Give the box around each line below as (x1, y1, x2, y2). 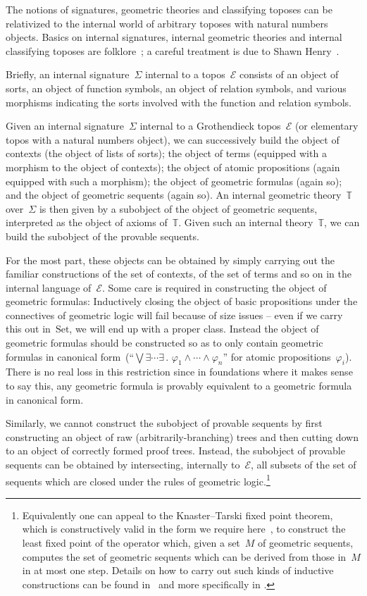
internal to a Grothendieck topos (139, 118, 281, 133)
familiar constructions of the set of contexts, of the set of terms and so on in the (6, 266, 352, 281)
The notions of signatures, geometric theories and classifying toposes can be (6, 2, 332, 16)
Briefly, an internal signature (6, 67, 130, 82)
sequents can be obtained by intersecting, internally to (6, 457, 240, 472)
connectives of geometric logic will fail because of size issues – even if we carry (6, 307, 343, 322)
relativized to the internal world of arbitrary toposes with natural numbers (6, 15, 328, 30)
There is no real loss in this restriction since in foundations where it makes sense (6, 364, 353, 379)
